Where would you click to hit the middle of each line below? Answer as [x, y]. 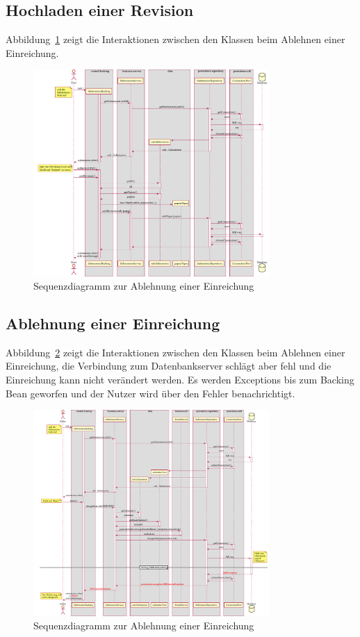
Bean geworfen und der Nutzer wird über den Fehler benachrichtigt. [150, 393]
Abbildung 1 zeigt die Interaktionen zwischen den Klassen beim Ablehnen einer [175, 39]
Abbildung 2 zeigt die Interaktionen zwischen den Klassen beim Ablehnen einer [175, 352]
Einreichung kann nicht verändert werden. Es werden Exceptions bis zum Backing [180, 380]
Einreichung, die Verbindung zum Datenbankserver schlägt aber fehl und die [169, 366]
